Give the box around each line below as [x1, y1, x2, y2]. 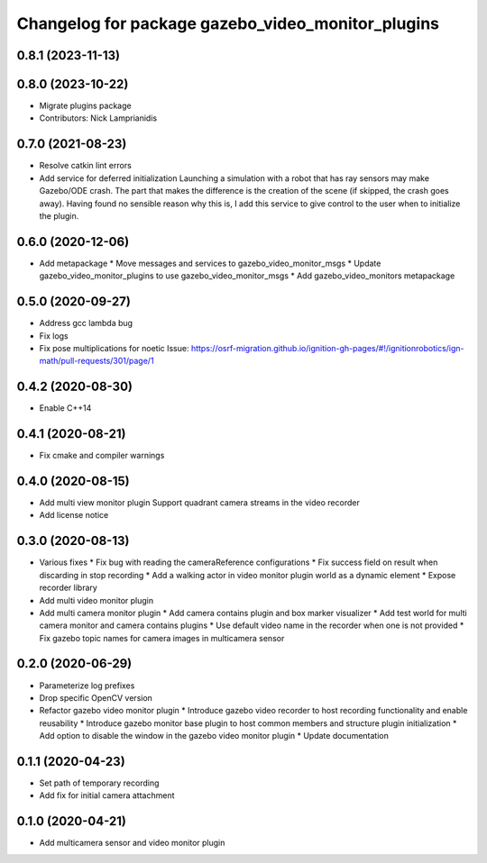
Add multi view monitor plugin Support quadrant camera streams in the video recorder [39, 497, 360, 508]
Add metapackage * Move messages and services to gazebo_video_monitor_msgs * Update [39, 258, 381, 268]
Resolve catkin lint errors [39, 160, 133, 171]
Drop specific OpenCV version [39, 692, 153, 703]
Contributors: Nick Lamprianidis [39, 113, 158, 123]
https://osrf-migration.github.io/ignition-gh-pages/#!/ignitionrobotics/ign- [190, 342, 464, 353]
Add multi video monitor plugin [39, 595, 153, 605]
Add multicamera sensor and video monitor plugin [39, 838, 225, 849]
